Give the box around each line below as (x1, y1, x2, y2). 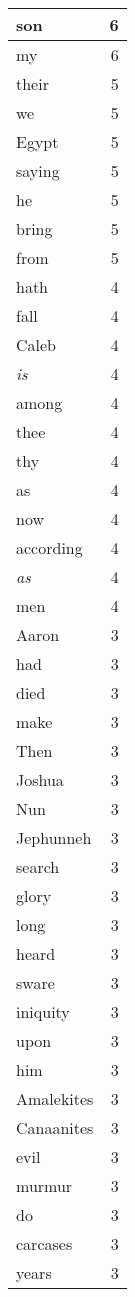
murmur (16, 1174, 73, 1197)
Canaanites (16, 1116, 94, 1139)
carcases (16, 1232, 73, 1255)
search (16, 855, 60, 878)
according (16, 536, 83, 559)
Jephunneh (16, 826, 92, 849)
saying (16, 159, 60, 182)
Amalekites (16, 1087, 94, 1110)
